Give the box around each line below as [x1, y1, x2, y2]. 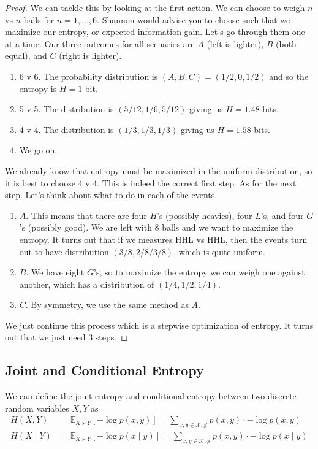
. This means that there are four [26, 209, 147, 221]
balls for [23, 13, 55, 26]
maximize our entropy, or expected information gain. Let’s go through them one [5, 25, 305, 38]
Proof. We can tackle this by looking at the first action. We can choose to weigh [5, 1, 305, 13]
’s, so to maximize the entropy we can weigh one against [94, 266, 305, 278]
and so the [269, 69, 309, 82]
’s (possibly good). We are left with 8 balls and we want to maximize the [19, 221, 293, 234]
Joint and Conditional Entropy [5, 361, 204, 380]
